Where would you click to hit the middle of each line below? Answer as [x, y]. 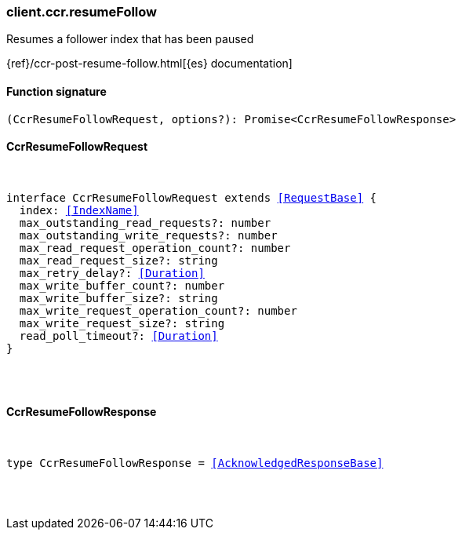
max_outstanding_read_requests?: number [145, 222]
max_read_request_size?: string [118, 260]
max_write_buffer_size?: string [118, 298]
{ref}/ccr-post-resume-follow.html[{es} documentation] [149, 64]
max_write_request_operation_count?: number [158, 310]
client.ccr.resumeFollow [82, 12]
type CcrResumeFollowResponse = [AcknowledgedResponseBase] [195, 463]
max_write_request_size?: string [122, 323]
